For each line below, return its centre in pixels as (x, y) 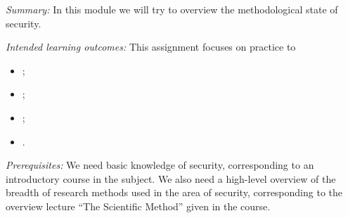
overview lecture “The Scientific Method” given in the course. (138, 206)
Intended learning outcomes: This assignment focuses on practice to (151, 47)
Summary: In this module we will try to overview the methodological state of (172, 9)
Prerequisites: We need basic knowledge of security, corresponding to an (160, 165)
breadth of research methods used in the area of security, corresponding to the (174, 192)
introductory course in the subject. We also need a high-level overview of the (171, 178)
